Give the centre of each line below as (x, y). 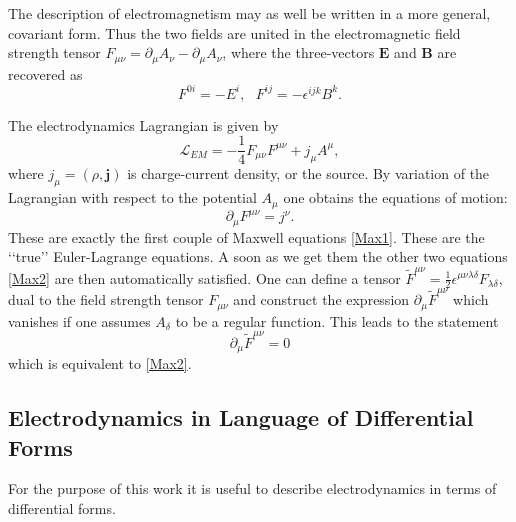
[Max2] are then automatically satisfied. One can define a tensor (204, 277)
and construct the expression (321, 299)
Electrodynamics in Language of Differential (241, 417)
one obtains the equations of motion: (395, 197)
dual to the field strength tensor (106, 299)
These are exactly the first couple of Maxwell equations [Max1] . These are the (246, 236)
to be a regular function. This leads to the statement (337, 320)
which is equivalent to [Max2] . (100, 363)
